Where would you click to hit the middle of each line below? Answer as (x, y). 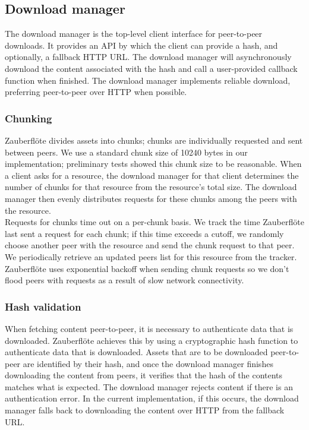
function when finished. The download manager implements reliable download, (148, 80)
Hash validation (43, 306)
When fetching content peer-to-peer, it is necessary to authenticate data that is (149, 328)
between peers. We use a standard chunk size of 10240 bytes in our (126, 152)
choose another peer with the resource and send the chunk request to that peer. (150, 245)
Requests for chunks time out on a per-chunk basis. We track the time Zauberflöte (154, 222)
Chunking (29, 118)
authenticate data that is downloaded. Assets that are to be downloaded (136, 352)
